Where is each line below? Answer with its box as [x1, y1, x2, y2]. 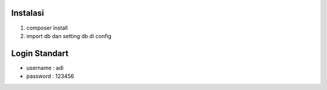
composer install [26, 24, 68, 31]
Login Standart [11, 48, 69, 59]
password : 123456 [26, 72, 74, 80]
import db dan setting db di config [26, 32, 112, 39]
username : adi [26, 64, 64, 71]
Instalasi [11, 8, 45, 18]
